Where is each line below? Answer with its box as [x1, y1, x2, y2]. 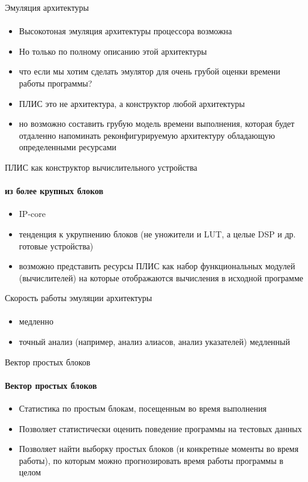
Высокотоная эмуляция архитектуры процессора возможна [19, 25, 232, 37]
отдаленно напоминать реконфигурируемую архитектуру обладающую [19, 129, 275, 141]
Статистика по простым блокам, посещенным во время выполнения [19, 402, 267, 415]
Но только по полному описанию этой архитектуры [19, 44, 207, 57]
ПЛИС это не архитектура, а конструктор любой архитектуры [19, 97, 245, 109]
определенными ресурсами [19, 141, 116, 153]
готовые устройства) [19, 239, 94, 252]
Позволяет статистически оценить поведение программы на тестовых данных [19, 422, 302, 435]
